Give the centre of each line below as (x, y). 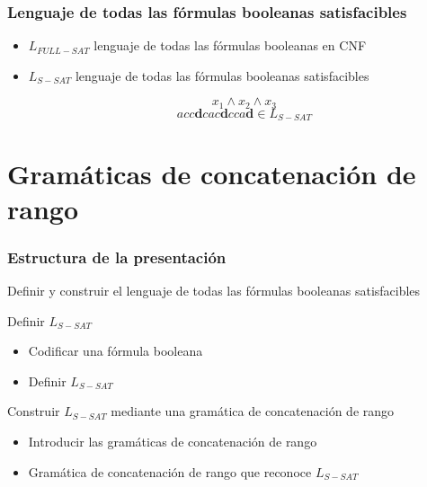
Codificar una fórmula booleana (116, 351)
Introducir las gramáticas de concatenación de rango (173, 442)
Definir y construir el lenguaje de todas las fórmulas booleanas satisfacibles (214, 291)
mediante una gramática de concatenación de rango (253, 411)
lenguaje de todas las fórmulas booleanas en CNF (230, 45)
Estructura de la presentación (117, 257)
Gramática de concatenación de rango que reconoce (170, 471)
